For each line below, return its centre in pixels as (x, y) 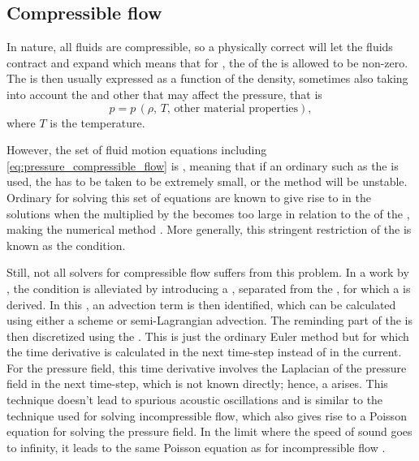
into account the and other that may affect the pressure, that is (164, 94)
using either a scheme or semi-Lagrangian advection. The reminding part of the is (210, 320)
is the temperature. (97, 122)
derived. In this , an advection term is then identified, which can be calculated (201, 304)
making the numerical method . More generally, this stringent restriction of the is (209, 229)
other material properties (236, 108)
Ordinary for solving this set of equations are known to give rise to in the (189, 197)
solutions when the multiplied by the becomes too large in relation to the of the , (208, 213)
